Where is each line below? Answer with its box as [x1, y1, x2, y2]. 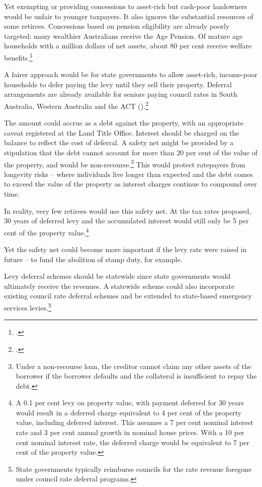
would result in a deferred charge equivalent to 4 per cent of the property [16, 407, 242, 417]
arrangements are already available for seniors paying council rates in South [4, 89, 237, 99]
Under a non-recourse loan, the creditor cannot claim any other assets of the [16, 360, 251, 371]
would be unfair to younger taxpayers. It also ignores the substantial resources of [4, 11, 253, 21]
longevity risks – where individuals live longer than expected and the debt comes [4, 168, 253, 179]
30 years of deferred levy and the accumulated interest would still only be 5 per [4, 215, 249, 226]
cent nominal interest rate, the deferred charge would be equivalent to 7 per [16, 437, 249, 447]
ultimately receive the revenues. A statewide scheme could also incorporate [4, 280, 235, 291]
